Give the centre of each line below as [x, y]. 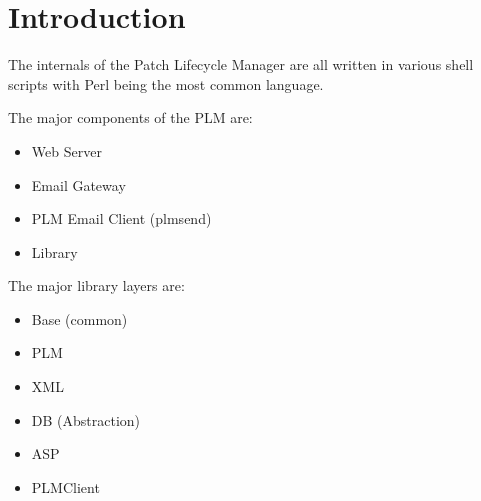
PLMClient [65, 486]
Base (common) [79, 318]
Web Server [66, 150]
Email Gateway [78, 184]
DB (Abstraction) [86, 419]
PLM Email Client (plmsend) [121, 218]
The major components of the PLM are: [130, 117]
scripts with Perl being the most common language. [166, 83]
